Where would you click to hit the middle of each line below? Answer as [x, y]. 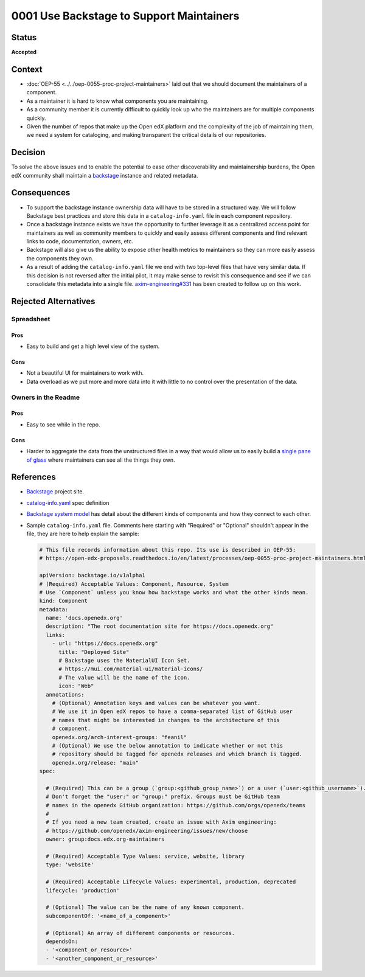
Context [27, 69]
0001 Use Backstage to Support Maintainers [125, 16]
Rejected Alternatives [53, 301]
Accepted [24, 52]
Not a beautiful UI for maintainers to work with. [85, 373]
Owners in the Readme [46, 397]
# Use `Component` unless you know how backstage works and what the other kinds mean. [174, 592]
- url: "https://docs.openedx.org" [105, 644]
